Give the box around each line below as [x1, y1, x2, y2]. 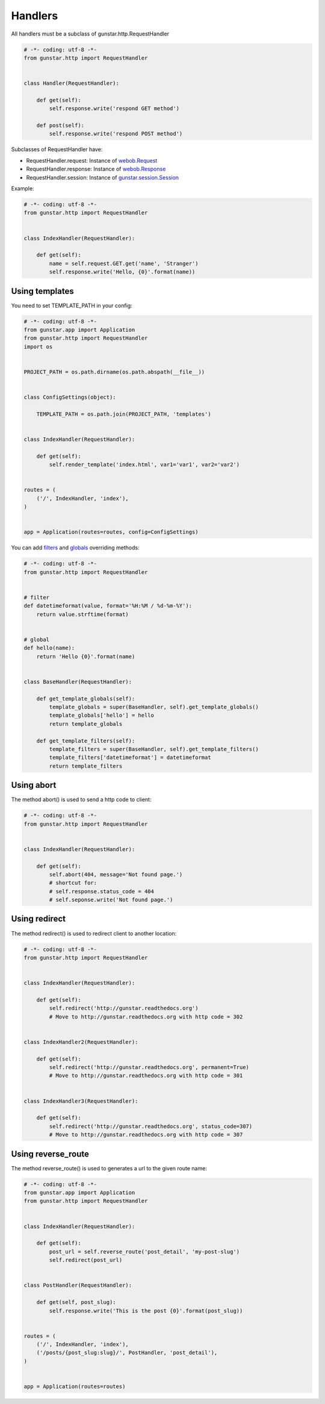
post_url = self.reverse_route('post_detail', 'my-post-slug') [49, 1248, 240, 1255]
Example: [11, 184, 34, 192]
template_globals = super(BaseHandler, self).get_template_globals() [49, 704, 259, 710]
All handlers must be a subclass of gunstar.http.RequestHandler [11, 30, 170, 37]
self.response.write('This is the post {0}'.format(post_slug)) [49, 1307, 243, 1314]
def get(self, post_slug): [36, 1299, 117, 1306]
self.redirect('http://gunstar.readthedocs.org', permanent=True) [49, 1064, 250, 1071]
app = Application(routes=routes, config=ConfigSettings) [23, 529, 199, 535]
